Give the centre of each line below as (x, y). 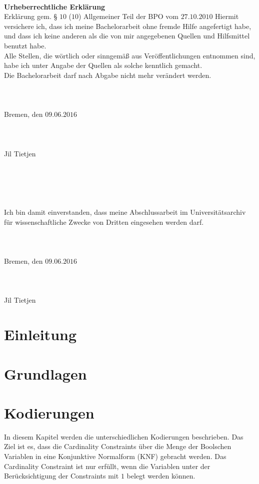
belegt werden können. (161, 476)
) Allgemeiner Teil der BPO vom (128, 16)
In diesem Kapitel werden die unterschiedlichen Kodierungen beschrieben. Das (124, 436)
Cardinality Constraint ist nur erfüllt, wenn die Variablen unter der (107, 466)
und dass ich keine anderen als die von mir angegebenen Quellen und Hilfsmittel (127, 36)
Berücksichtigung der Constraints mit (61, 476)
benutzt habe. (25, 45)
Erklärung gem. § (31, 16)
